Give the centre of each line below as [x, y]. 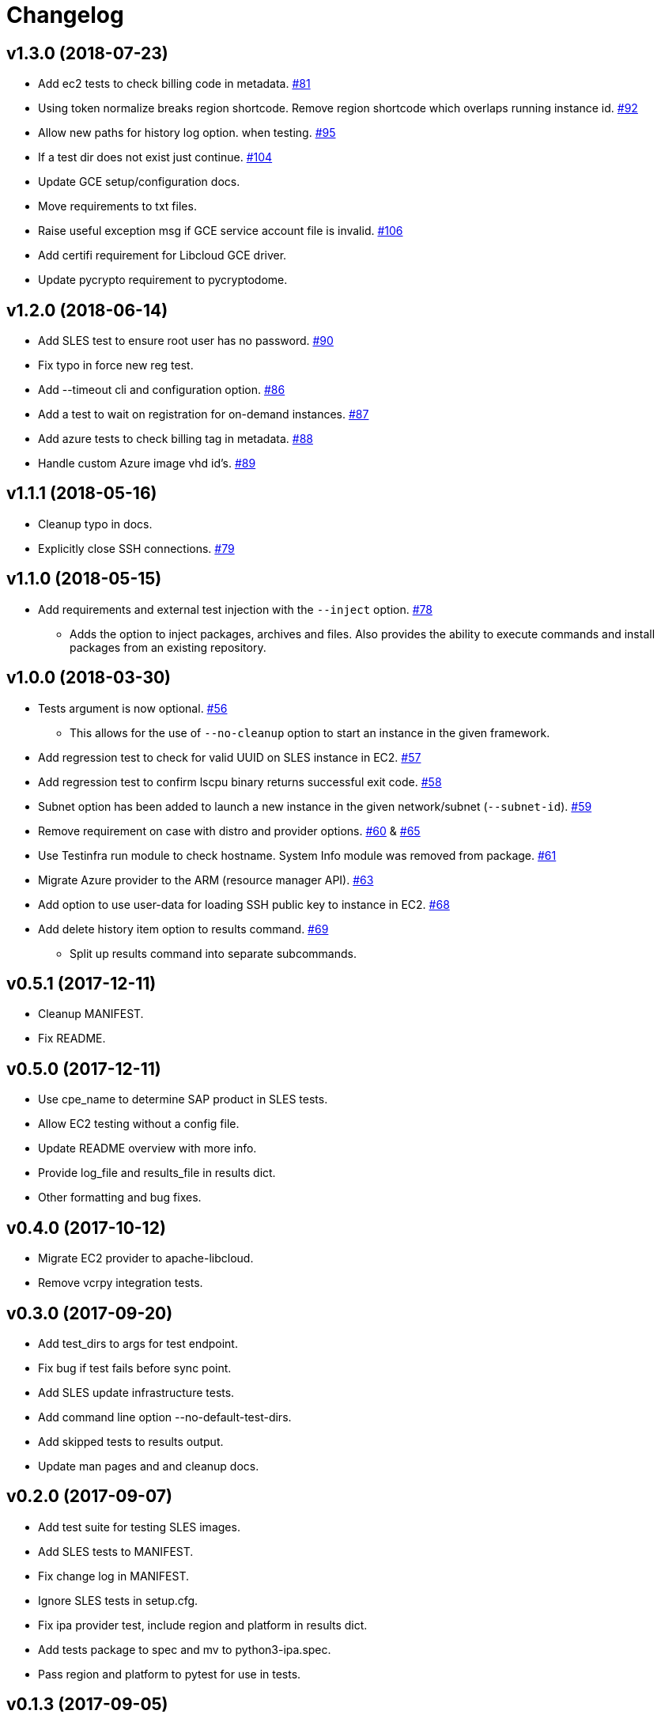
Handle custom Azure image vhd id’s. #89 [147, 464]
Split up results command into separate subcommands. [213, 953]
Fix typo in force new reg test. [116, 365]
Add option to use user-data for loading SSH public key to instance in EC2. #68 [244, 904]
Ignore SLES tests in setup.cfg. [118, 1600]
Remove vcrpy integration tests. [121, 1283]
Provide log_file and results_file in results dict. [157, 1173]
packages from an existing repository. [168, 647]
